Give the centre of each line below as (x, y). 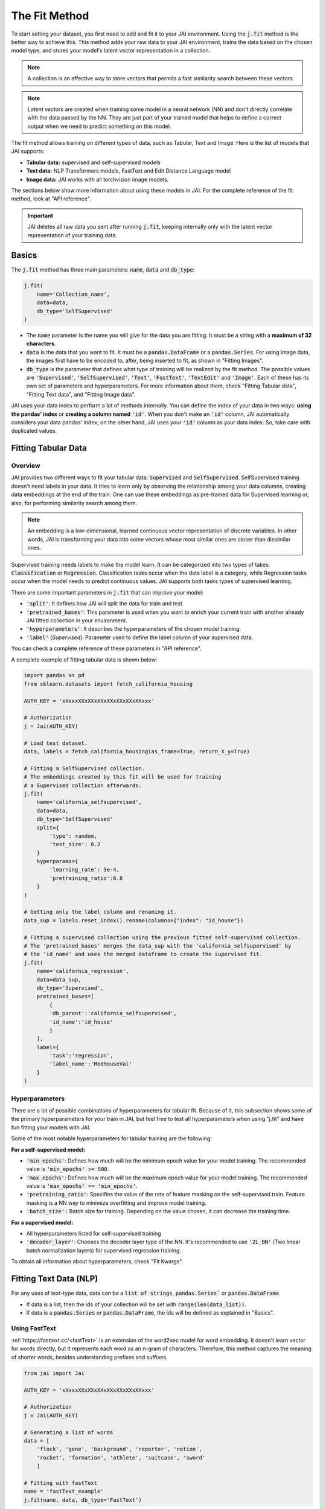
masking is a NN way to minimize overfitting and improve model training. (116, 1203)
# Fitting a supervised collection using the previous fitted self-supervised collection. (162, 937)
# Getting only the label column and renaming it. (101, 912)
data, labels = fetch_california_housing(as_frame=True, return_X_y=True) (137, 751)
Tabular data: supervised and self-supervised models (94, 162)
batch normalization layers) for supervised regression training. (104, 1250)
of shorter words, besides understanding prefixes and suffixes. (90, 1357)
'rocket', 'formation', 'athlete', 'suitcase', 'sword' (121, 1457)
